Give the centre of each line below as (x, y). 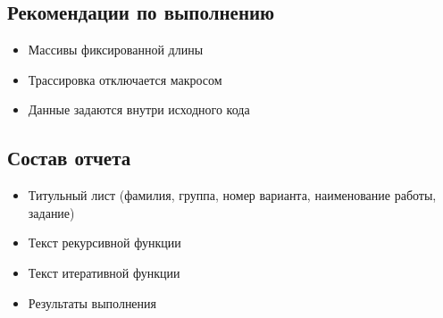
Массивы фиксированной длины (116, 50)
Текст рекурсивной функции (104, 243)
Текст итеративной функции (104, 272)
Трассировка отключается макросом (125, 79)
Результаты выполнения (92, 302)
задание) (51, 212)
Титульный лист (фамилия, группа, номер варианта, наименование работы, (232, 195)
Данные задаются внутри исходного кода (139, 109)
